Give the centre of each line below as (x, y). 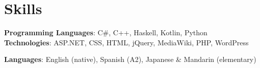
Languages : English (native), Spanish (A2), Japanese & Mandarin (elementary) (130, 59)
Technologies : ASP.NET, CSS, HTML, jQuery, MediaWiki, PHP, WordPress (126, 42)
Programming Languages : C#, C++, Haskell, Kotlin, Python (106, 32)
